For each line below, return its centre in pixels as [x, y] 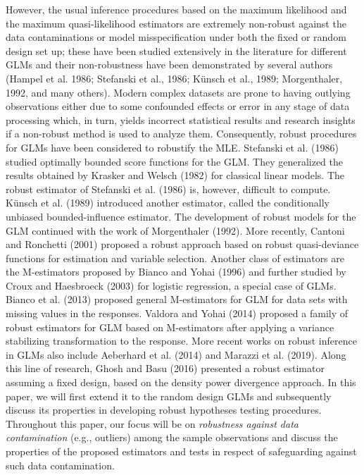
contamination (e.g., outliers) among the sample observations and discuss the [172, 437]
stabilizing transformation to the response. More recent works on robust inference [181, 341]
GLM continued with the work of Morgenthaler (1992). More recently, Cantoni [175, 230]
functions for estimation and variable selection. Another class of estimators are [175, 258]
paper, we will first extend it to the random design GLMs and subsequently [169, 396]
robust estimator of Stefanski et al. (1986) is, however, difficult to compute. [168, 189]
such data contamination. [60, 465]
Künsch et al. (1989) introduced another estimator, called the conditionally [168, 203]
